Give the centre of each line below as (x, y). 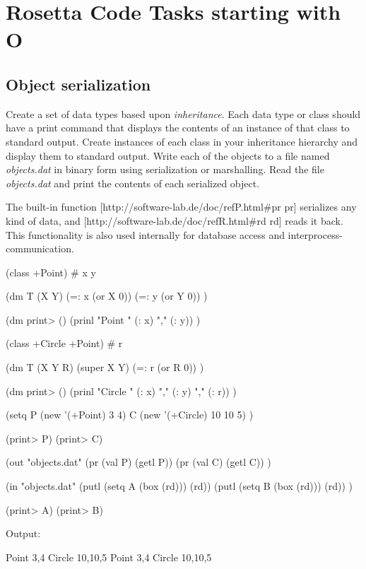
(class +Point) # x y (51, 272)
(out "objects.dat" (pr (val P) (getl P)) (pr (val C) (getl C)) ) (138, 462)
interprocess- (315, 234)
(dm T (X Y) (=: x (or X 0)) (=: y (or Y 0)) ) (107, 296)
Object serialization (78, 84)
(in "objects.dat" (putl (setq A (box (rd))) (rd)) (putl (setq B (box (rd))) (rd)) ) (179, 486)
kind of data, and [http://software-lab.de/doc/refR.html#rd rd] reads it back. (175, 220)
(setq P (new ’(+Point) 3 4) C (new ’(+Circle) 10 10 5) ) (130, 415)
